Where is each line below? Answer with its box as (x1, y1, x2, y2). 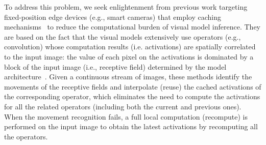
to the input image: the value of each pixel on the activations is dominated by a (4, 51, 254, 62)
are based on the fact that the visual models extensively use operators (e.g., (4, 31, 241, 42)
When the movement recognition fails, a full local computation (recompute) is (4, 111, 248, 122)
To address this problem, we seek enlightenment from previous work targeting (4, 2, 248, 12)
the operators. (4, 131, 48, 141)
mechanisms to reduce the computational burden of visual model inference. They (4, 21, 261, 32)
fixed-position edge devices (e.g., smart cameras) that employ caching (4, 11, 222, 22)
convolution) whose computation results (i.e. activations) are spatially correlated (4, 41, 256, 52)
